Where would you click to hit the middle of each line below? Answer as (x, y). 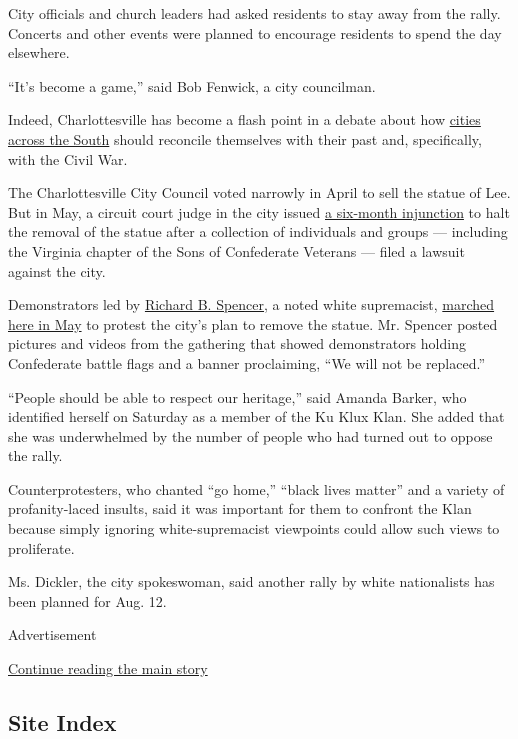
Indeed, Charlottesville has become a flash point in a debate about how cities (244, 119)
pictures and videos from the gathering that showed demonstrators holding (237, 343)
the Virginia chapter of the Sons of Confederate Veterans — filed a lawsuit (236, 250)
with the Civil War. (68, 158)
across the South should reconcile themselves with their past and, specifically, (245, 138)
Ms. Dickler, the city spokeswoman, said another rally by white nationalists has (251, 581)
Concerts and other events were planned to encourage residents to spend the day (255, 32)
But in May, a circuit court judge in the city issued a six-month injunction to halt (259, 211)
